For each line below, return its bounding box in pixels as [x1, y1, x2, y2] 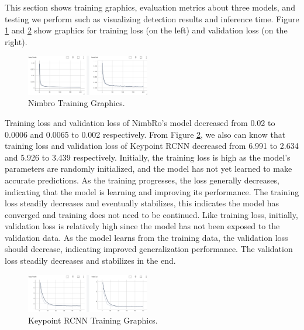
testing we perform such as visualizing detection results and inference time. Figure [5, 12, 299, 25]
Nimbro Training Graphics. [28, 97, 125, 109]
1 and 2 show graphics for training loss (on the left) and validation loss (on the [5, 24, 288, 36]
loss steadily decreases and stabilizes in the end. [5, 254, 176, 267]
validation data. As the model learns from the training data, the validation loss [5, 231, 288, 243]
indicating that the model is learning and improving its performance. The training [5, 185, 299, 198]
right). [5, 35, 27, 47]
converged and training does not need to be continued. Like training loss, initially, [5, 208, 298, 220]
